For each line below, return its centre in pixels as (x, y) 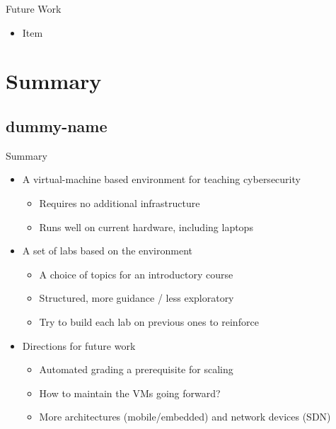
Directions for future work (79, 345)
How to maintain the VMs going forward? (130, 393)
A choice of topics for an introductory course (136, 274)
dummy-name (57, 125)
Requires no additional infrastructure (120, 202)
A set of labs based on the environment (107, 251)
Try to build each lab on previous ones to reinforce (149, 321)
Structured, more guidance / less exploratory (137, 298)
